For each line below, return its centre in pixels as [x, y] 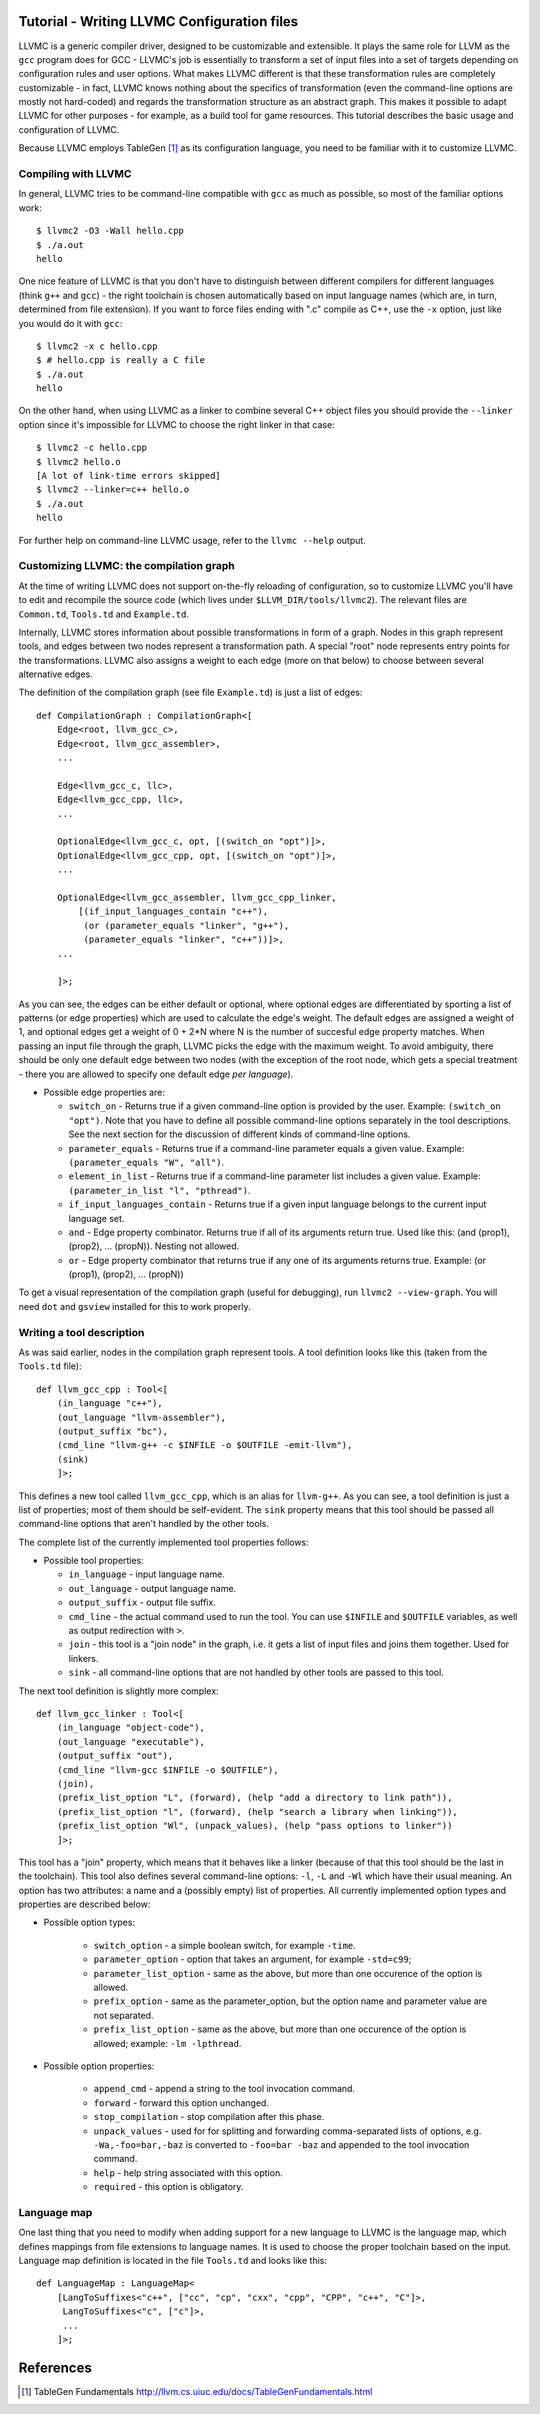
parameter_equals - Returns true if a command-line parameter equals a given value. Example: [266, 1148]
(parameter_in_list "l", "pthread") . [159, 1190]
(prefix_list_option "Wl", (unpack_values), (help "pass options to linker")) [254, 1826]
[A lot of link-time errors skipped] [129, 476]
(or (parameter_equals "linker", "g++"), [186, 925]
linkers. [83, 1658]
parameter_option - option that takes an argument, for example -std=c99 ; [252, 1959]
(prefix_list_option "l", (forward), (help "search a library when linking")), [257, 1811]
